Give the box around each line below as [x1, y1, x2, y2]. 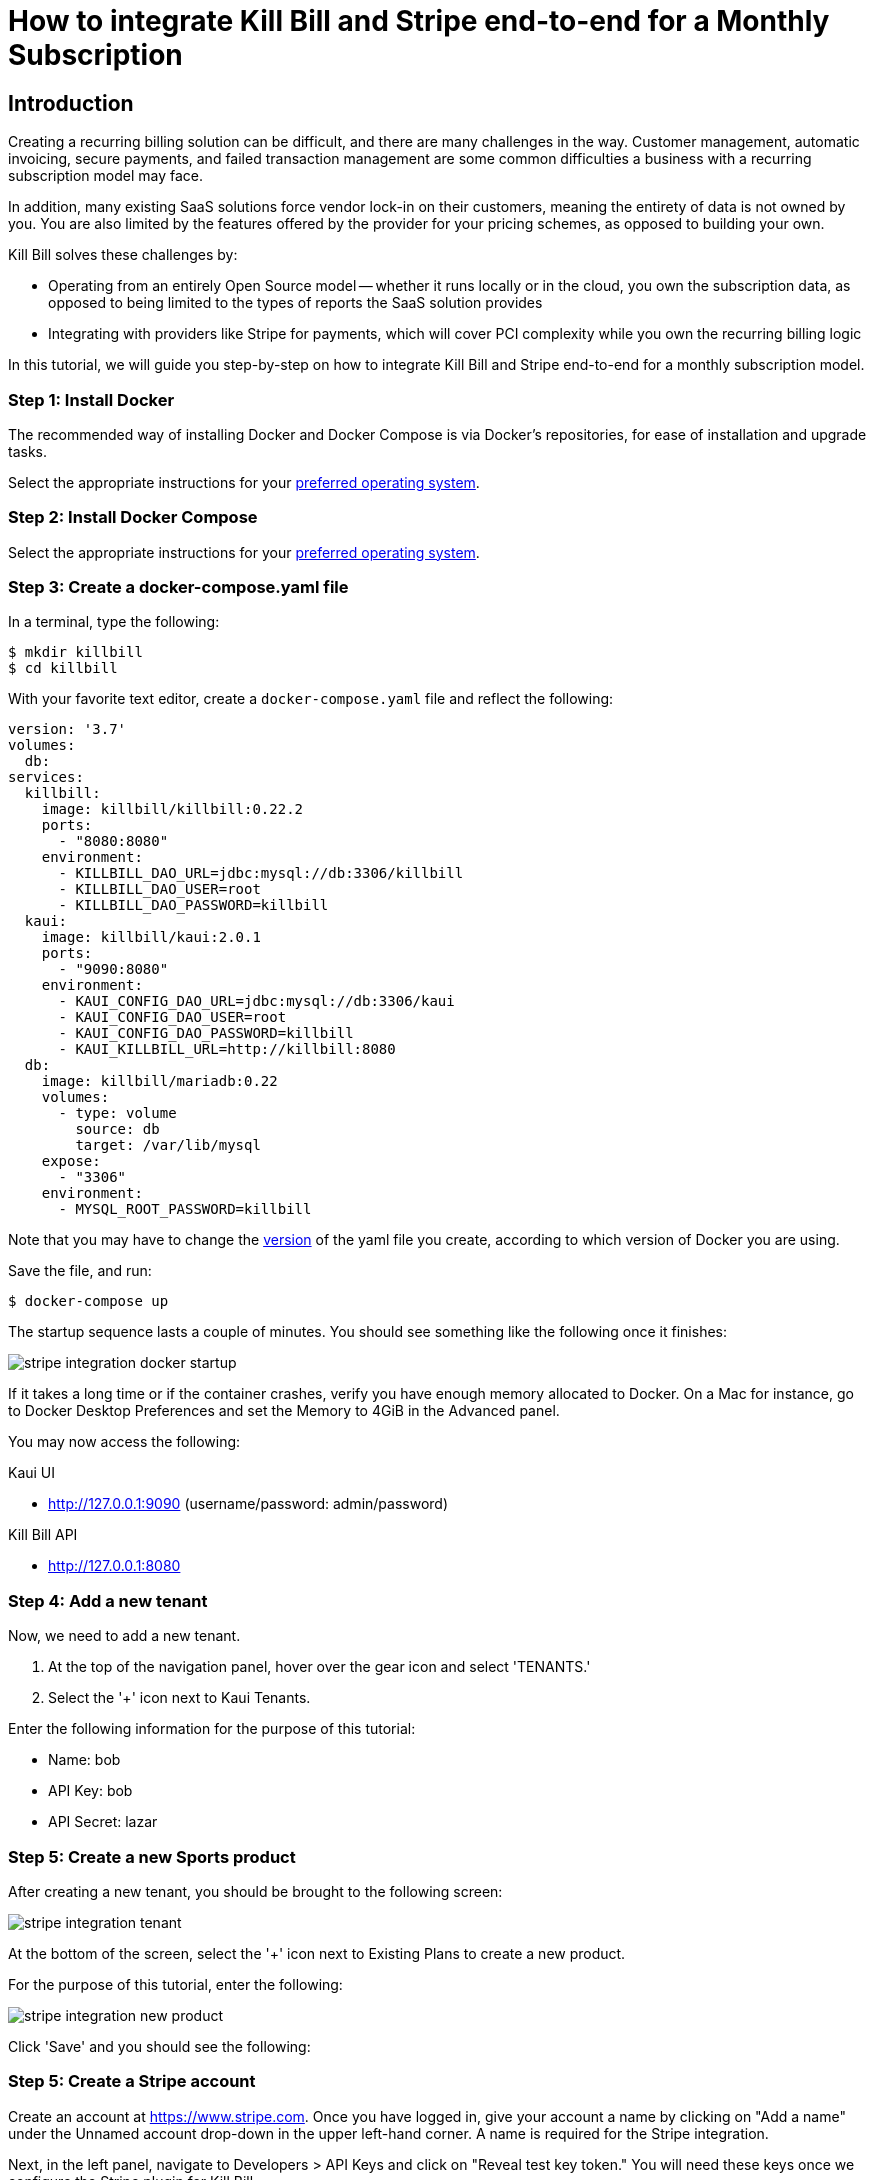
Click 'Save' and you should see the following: [8, 2037, 311, 2055]
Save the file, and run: [8, 1262, 152, 1280]
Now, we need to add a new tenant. [8, 1627, 241, 1645]
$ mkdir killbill [8, 644, 143, 661]
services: [8, 769, 84, 786]
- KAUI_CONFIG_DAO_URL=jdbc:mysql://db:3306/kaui [58, 993, 455, 1010]
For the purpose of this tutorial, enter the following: [8, 1975, 343, 1993]
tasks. [8, 442, 48, 460]
